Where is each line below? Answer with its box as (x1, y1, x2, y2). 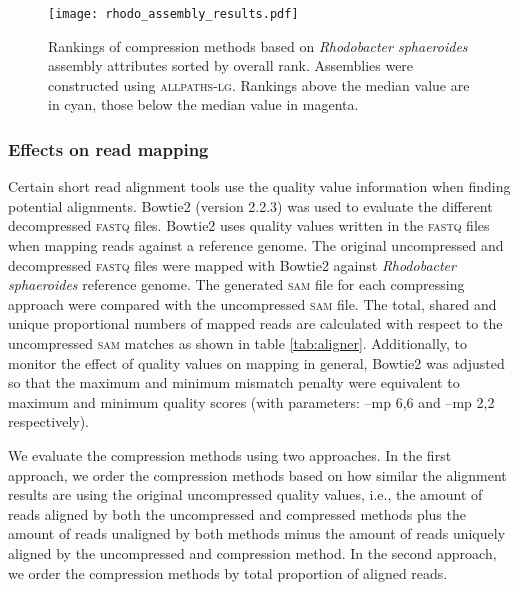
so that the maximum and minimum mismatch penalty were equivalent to (8, 372, 460, 393)
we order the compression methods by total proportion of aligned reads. (8, 562, 448, 583)
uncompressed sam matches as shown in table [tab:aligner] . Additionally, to (8, 333, 468, 353)
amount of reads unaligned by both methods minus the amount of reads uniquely (8, 523, 506, 544)
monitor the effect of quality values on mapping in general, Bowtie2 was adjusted (8, 352, 505, 373)
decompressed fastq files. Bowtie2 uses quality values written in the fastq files (8, 215, 490, 236)
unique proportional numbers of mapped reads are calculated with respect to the (8, 313, 503, 334)
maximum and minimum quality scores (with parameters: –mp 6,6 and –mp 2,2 (8, 391, 495, 412)
